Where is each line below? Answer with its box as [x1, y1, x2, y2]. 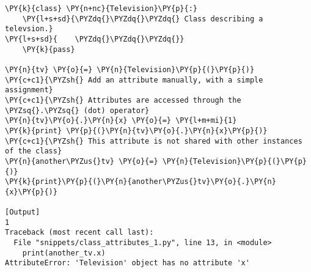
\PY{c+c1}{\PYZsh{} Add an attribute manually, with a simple [5, 75, 263, 84]
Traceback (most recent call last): [5, 228, 154, 237]
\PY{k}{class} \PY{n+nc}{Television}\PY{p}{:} [5, 4, 197, 13]
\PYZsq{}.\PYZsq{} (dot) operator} [5, 106, 150, 115]
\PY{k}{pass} [22, 45, 75, 54]
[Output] [5, 208, 40, 217]
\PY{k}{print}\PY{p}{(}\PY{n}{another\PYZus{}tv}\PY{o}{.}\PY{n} [5, 177, 276, 186]
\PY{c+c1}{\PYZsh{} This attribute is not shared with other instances [5, 136, 302, 145]
